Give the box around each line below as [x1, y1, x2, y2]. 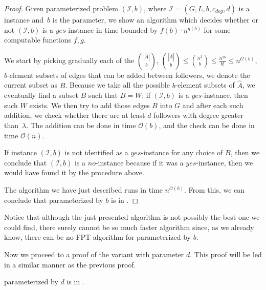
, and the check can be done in [159, 119, 255, 130]
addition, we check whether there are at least [4, 110, 145, 120]
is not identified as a [64, 147, 128, 158]
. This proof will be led [190, 248, 262, 259]
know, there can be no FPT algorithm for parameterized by [4, 232, 191, 242]
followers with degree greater [153, 110, 243, 120]
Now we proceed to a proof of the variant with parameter [4, 248, 184, 259]
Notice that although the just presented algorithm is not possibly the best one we [4, 212, 260, 222]
